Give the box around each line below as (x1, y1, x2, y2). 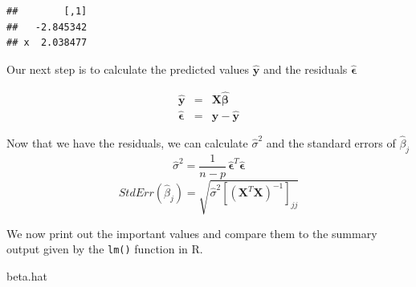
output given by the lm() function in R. (6, 241, 203, 257)
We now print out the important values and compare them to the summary (6, 224, 377, 241)
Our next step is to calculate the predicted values (6, 60, 250, 77)
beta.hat (6, 267, 47, 284)
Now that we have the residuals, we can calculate (6, 135, 248, 152)
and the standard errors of (266, 135, 396, 152)
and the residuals (263, 60, 348, 77)
